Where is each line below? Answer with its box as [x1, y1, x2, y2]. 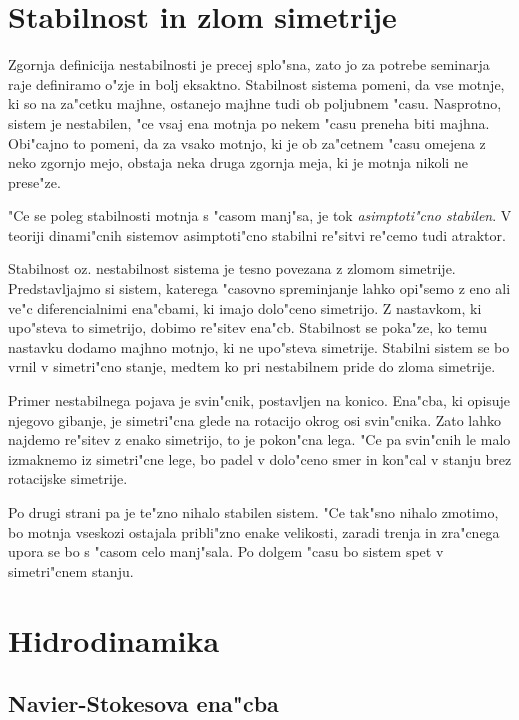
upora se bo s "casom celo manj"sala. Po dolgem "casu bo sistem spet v [8, 541, 444, 562]
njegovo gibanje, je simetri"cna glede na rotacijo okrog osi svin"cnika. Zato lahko [8, 409, 502, 430]
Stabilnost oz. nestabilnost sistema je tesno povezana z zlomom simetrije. [8, 258, 456, 279]
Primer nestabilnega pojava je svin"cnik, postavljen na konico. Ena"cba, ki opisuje [8, 390, 511, 411]
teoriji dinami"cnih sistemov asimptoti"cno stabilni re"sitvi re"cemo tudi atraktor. [8, 224, 506, 245]
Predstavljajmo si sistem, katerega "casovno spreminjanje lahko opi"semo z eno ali [8, 278, 511, 299]
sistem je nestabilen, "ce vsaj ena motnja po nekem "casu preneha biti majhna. [8, 112, 490, 133]
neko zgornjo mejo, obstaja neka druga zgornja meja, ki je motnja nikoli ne [8, 152, 468, 173]
